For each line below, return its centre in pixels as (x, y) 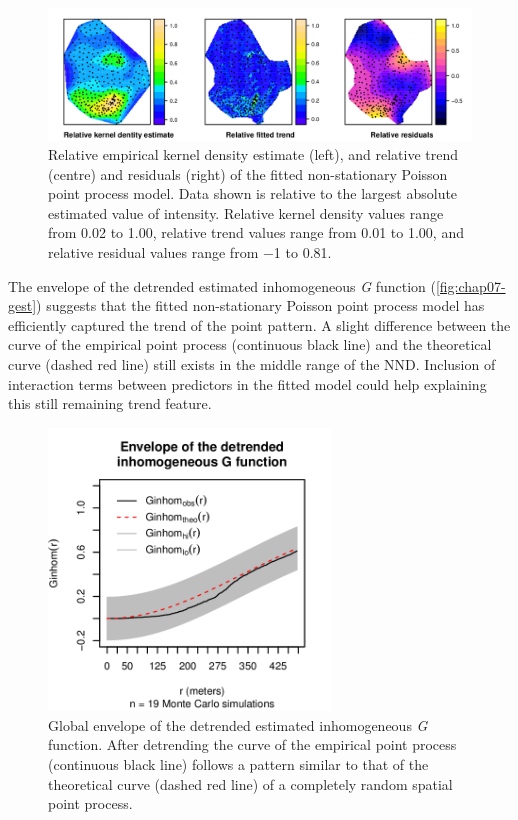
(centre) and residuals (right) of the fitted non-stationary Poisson (248, 173)
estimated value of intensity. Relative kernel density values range (246, 212)
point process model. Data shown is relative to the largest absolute (253, 193)
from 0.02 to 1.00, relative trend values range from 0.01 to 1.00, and (256, 232)
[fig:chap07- (470, 285)
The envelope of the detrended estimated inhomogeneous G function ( (222, 285)
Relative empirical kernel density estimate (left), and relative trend (253, 154)
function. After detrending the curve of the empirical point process (252, 744)
